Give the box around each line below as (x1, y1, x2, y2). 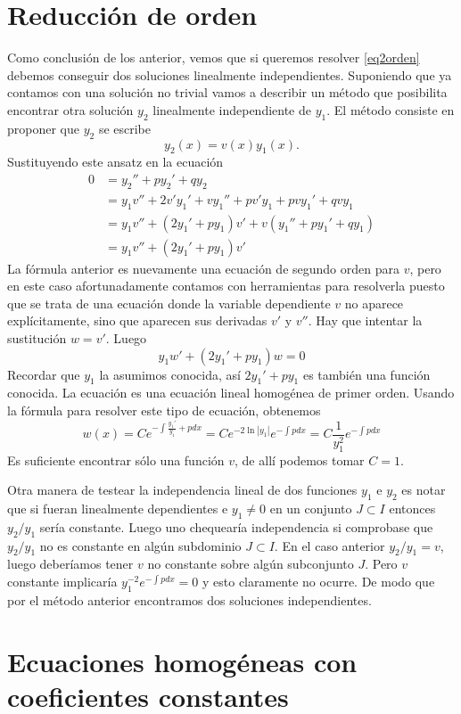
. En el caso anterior (274, 536, 385, 554)
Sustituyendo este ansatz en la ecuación (7, 152, 224, 171)
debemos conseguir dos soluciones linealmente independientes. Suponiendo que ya (7, 65, 452, 84)
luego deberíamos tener (7, 554, 134, 573)
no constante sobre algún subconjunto (147, 554, 354, 573)
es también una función (302, 365, 431, 383)
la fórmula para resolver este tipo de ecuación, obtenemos (7, 400, 321, 419)
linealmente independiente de (152, 100, 312, 119)
